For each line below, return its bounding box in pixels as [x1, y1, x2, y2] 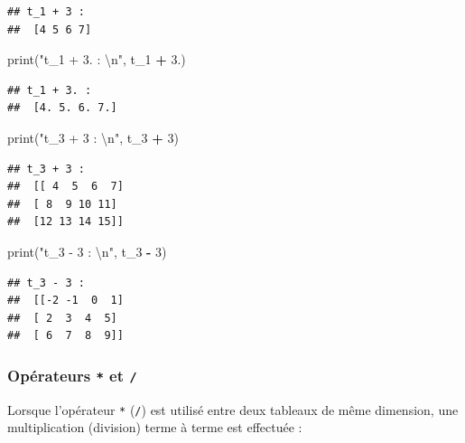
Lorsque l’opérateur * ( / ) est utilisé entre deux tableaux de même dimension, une [7, 400, 459, 419]
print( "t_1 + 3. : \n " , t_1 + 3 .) [7, 50, 186, 69]
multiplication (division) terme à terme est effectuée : [7, 418, 302, 437]
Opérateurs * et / [7, 363, 137, 386]
